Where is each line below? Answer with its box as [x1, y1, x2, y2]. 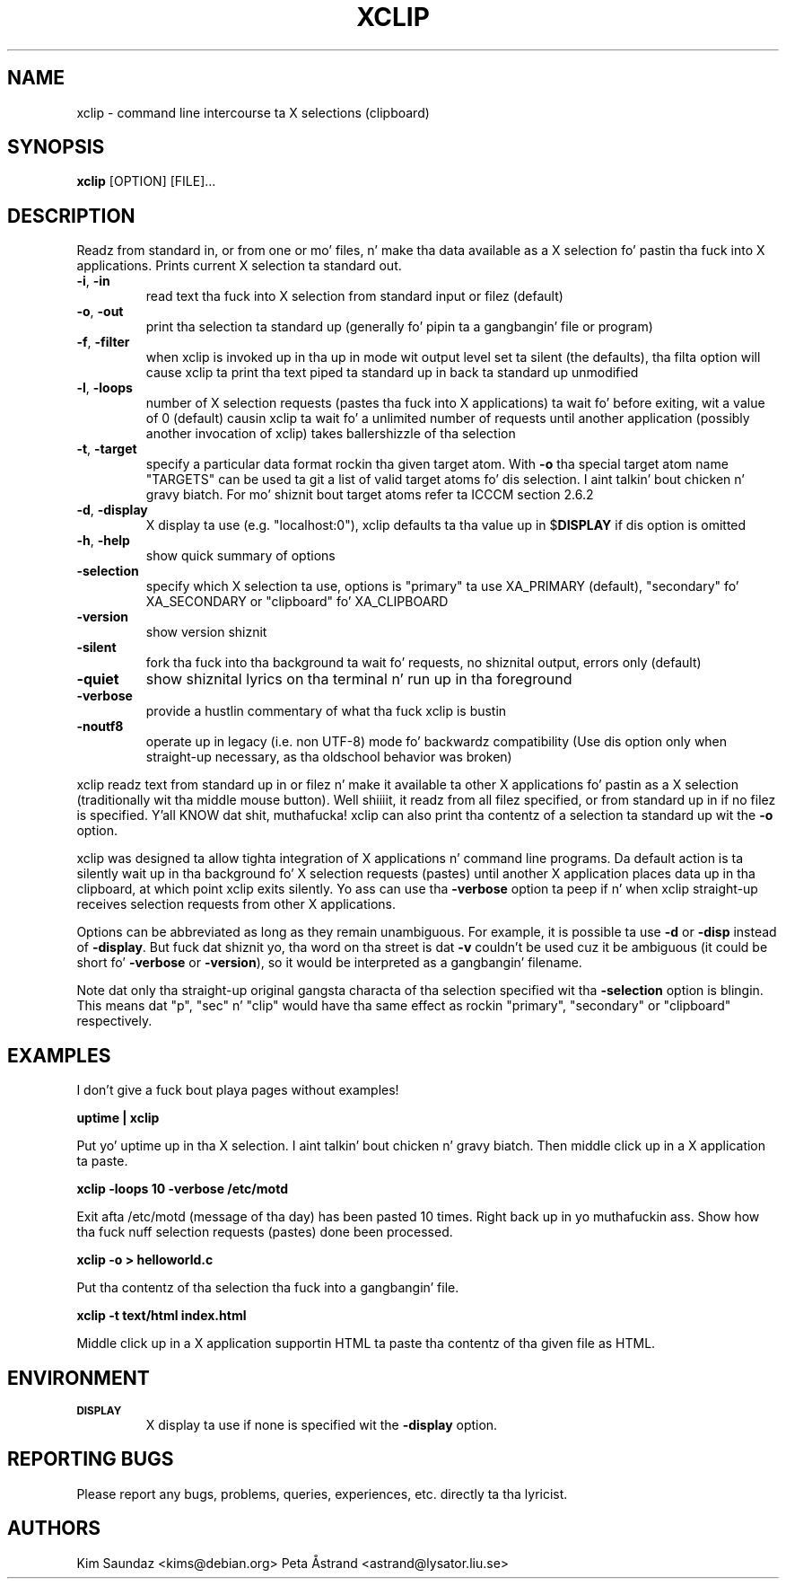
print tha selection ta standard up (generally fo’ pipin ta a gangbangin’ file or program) [145, 319, 653, 335]
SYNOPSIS [7, 136, 105, 159]
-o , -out [76, 304, 124, 320]
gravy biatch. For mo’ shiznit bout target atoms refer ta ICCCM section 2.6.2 [145, 487, 594, 503]
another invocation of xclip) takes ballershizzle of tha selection [145, 426, 516, 442]
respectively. [76, 1013, 153, 1029]
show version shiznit [145, 624, 267, 640]
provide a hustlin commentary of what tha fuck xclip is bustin [145, 703, 507, 719]
